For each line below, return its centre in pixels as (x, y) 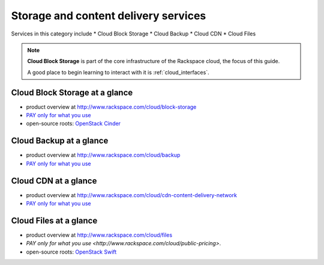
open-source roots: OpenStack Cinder (73, 124)
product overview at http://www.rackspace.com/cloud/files (99, 235)
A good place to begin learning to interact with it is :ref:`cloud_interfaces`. (118, 72)
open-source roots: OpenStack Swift (71, 252)
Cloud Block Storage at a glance (72, 92)
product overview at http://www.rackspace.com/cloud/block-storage (111, 107)
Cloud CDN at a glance (54, 181)
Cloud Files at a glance (54, 220)
